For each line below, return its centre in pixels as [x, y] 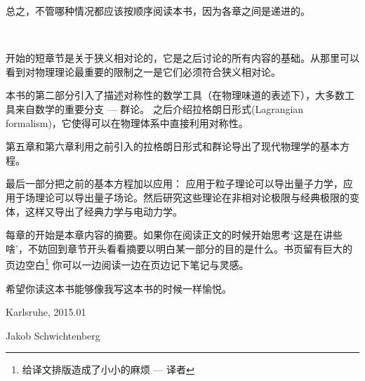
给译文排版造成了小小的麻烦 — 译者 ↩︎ [108, 369]
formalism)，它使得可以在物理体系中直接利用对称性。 [127, 122]
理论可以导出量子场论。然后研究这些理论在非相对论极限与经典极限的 [192, 197]
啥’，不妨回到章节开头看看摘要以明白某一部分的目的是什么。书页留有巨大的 [179, 248]
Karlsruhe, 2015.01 [46, 312]
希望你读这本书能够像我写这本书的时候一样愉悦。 [119, 288]
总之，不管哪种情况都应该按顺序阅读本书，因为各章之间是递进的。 [158, 11]
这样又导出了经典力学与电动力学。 [104, 211]
